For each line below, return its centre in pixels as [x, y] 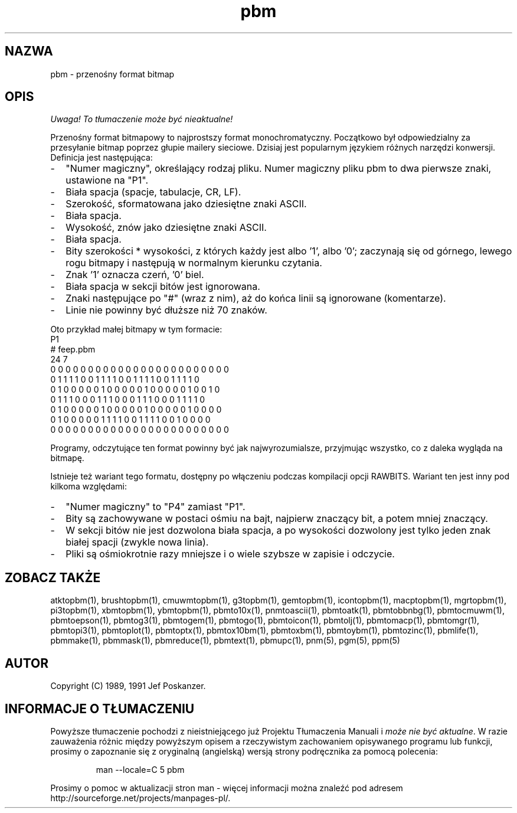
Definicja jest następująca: [102, 158]
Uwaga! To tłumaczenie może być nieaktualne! [142, 119]
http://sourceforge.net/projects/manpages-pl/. [140, 798]
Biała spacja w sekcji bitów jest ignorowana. [163, 287]
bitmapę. [67, 458]
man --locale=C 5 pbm [140, 769]
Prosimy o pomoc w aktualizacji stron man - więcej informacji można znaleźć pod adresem [227, 788]
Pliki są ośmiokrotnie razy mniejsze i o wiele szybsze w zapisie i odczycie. [230, 554]
